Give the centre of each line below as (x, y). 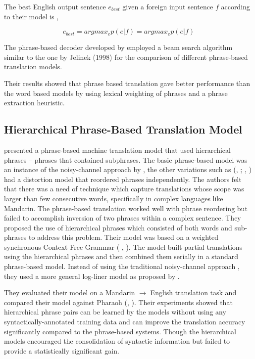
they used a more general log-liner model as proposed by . (92, 276)
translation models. (33, 67)
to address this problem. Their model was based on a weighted (124, 237)
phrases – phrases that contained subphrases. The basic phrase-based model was (126, 159)
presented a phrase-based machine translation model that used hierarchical (117, 150)
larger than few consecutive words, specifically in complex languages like (114, 198)
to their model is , (31, 16)
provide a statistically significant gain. (62, 350)
